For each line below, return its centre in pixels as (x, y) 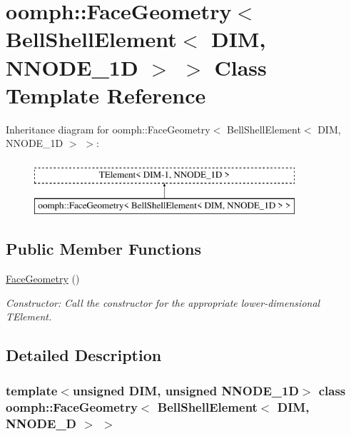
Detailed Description (84, 355)
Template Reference (106, 95)
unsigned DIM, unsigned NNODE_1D (185, 390)
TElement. (29, 316)
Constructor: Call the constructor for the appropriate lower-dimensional (163, 302)
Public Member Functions (103, 249)
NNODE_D (41, 423)
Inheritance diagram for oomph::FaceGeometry (108, 129)
